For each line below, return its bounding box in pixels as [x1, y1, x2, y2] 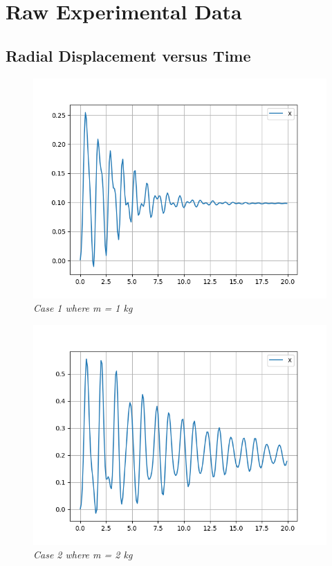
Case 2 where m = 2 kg [33, 547, 133, 562]
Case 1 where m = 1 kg [33, 301, 133, 315]
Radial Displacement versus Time [6, 44, 251, 66]
